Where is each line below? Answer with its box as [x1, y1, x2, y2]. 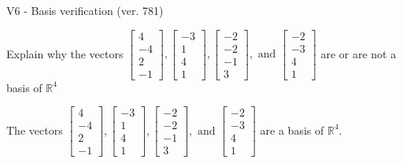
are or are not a [320, 45, 397, 61]
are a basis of [260, 121, 324, 138]
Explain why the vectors [6, 45, 124, 61]
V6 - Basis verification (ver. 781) [6, 2, 164, 18]
